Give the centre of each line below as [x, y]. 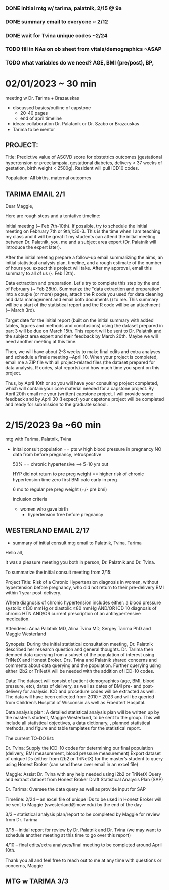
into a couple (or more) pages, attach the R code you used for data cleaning [84, 294]
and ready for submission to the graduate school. [56, 405]
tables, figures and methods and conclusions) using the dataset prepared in [84, 326]
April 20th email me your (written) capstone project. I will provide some [79, 394]
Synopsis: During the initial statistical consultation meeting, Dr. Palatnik [79, 644]
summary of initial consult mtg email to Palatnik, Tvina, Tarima [77, 543]
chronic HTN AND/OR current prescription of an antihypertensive [73, 613]
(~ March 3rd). [20, 310]
